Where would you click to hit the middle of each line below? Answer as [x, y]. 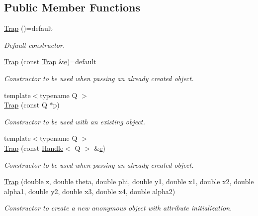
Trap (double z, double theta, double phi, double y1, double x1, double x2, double [129, 181]
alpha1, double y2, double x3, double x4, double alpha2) [90, 191]
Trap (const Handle [34, 148]
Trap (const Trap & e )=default [50, 61]
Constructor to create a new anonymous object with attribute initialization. [118, 208]
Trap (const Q [26, 105]
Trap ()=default [29, 28]
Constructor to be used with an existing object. [75, 121]
